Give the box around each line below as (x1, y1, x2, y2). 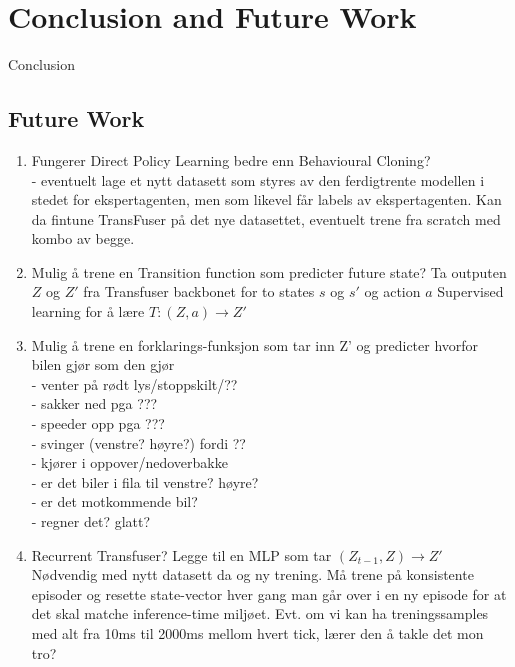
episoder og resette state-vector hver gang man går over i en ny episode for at (31, 583, 507, 604)
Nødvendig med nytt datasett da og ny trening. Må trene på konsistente (31, 564, 474, 585)
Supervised (437, 281, 504, 302)
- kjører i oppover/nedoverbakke (31, 452, 228, 473)
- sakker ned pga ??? (31, 393, 158, 414)
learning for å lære (31, 301, 145, 322)
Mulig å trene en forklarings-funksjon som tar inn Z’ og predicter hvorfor (31, 334, 479, 355)
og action (364, 281, 421, 302)
